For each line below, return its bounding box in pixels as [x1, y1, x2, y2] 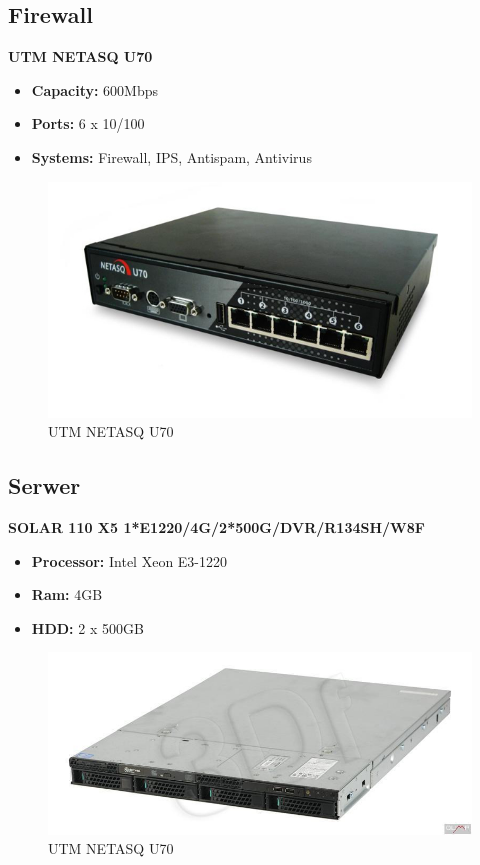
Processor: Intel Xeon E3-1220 [31, 550, 228, 571]
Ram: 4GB [31, 584, 103, 605]
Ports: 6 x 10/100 [31, 113, 145, 134]
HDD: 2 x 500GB [31, 617, 144, 638]
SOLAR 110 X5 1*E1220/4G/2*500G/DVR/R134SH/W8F [8, 516, 425, 537]
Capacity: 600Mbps [31, 79, 159, 100]
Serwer [8, 470, 81, 501]
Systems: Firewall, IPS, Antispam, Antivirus [31, 146, 312, 167]
